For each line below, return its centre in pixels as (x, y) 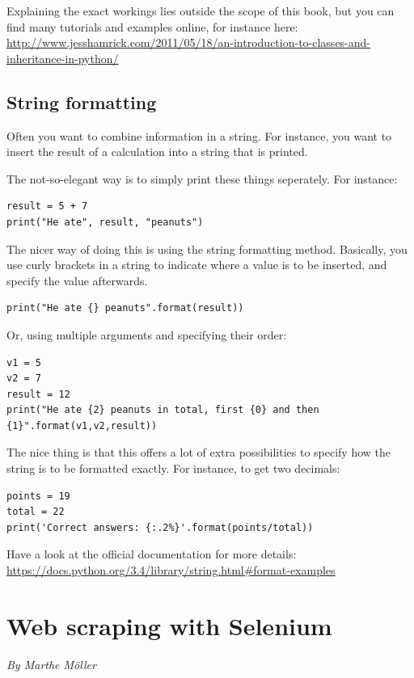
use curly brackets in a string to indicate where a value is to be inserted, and (197, 265)
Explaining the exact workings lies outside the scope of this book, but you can (201, 11)
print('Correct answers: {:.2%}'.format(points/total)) (160, 527)
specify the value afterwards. (77, 280)
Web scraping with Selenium (169, 625)
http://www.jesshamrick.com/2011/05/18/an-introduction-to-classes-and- (189, 42)
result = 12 (38, 394)
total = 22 (36, 512)
